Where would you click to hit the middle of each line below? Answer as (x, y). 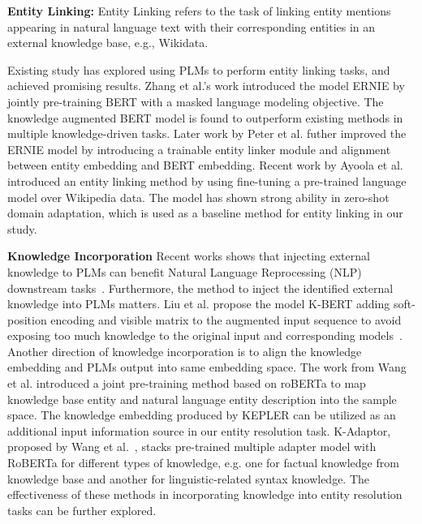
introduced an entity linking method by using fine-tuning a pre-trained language (207, 180)
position (27, 319)
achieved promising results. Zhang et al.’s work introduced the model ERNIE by (206, 86)
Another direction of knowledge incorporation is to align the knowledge (185, 351)
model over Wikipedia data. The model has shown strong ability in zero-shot (198, 197)
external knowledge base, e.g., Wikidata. (108, 43)
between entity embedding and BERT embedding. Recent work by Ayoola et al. (205, 165)
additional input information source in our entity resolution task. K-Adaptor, (199, 430)
